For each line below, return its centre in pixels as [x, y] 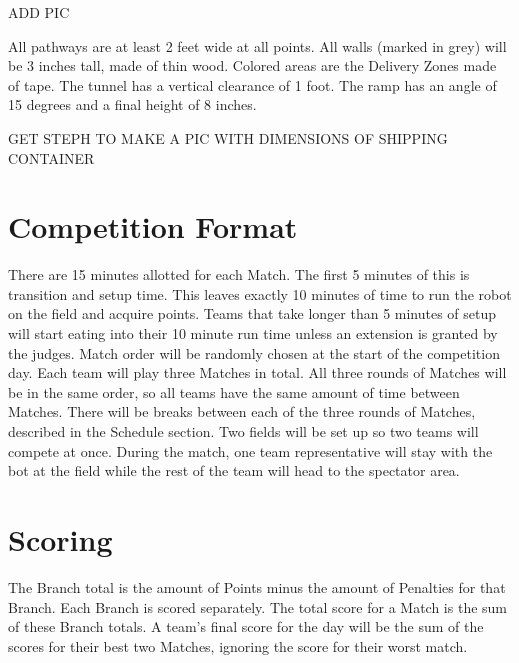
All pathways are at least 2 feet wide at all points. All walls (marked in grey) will [257, 45]
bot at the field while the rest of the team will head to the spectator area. [234, 470]
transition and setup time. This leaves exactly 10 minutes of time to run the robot [260, 293]
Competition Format [153, 226]
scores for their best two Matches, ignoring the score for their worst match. [238, 645]
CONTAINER [51, 157]
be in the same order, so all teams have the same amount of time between [234, 391]
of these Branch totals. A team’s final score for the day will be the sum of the [246, 626]
